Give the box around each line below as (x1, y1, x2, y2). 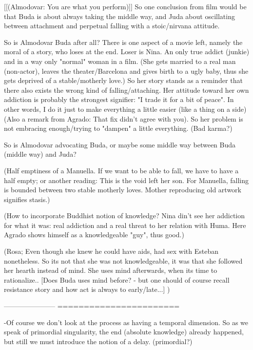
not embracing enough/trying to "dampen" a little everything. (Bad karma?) (4, 123, 233, 133)
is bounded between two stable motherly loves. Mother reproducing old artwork (4, 185, 241, 195)
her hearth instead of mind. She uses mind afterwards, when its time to (4, 265, 217, 275)
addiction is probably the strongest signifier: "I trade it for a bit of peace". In (4, 94, 234, 104)
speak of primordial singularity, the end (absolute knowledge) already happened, (4, 327, 244, 337)
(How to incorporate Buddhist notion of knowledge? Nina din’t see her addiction (4, 210, 245, 221)
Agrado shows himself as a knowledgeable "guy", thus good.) (4, 229, 184, 240)
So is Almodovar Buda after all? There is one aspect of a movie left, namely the (4, 37, 243, 47)
